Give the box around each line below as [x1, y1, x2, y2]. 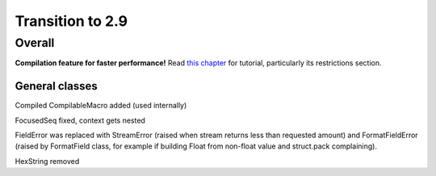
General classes [15, 79, 99, 93]
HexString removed [15, 156, 80, 166]
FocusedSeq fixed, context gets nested [15, 115, 145, 125]
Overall [15, 36, 55, 50]
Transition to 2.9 [15, 12, 128, 30]
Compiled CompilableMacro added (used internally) [15, 101, 187, 111]
